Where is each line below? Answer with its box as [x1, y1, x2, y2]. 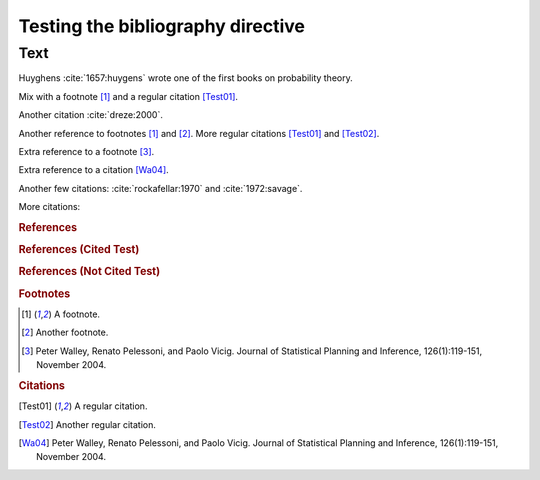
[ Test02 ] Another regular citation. [18, 418, 157, 430]
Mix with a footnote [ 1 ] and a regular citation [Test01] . [18, 90, 239, 102]
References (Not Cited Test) [18, 265, 161, 279]
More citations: [18, 201, 81, 213]
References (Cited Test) [18, 243, 140, 257]
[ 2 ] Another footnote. [21, 326, 109, 339]
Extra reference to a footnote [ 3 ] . [18, 145, 155, 157]
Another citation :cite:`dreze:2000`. [18, 109, 164, 121]
